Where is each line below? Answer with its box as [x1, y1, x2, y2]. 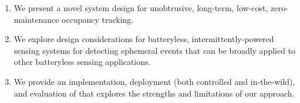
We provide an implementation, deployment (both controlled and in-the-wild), [14, 75, 295, 87]
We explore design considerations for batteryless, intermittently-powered [14, 33, 274, 45]
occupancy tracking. [62, 13, 134, 25]
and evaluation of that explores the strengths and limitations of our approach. [14, 87, 295, 99]
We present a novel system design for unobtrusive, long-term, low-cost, [14, 2, 268, 13]
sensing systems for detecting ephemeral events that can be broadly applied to [14, 44, 296, 56]
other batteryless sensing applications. [14, 56, 151, 68]
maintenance [14, 13, 59, 25]
